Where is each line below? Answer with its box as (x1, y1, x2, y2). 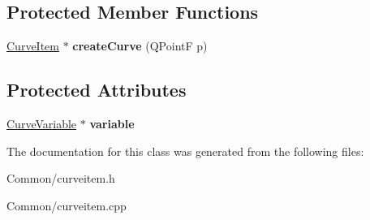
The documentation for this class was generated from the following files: (6, 142, 364, 159)
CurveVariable (6, 115, 77, 132)
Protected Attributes (6, 77, 187, 102)
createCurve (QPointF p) (72, 37, 208, 54)
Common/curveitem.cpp (6, 196, 127, 214)
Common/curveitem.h (6, 170, 115, 187)
